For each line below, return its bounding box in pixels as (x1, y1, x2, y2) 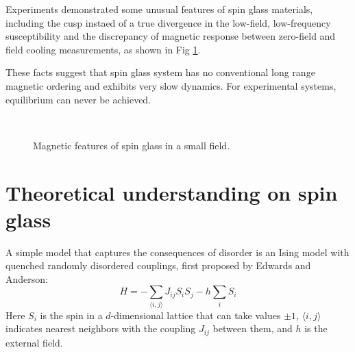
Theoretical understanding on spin (5, 178, 338, 206)
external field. (5, 335, 63, 349)
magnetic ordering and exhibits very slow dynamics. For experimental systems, (5, 78, 336, 92)
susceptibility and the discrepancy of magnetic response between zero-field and (5, 29, 336, 43)
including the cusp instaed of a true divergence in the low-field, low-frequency (5, 15, 331, 29)
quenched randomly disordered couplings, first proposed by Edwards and (5, 258, 311, 273)
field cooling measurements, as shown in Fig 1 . (5, 42, 201, 56)
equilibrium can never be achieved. (5, 92, 151, 106)
